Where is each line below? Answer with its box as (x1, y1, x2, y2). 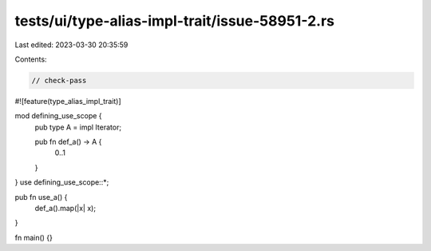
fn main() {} (14, 233, 53, 242)
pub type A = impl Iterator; (34, 122, 122, 132)
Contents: (14, 54, 47, 64)
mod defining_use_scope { (14, 111, 103, 121)
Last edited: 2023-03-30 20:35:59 (14, 40, 129, 50)
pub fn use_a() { (14, 192, 68, 201)
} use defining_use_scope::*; (14, 177, 109, 187)
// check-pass (31, 76, 87, 85)
